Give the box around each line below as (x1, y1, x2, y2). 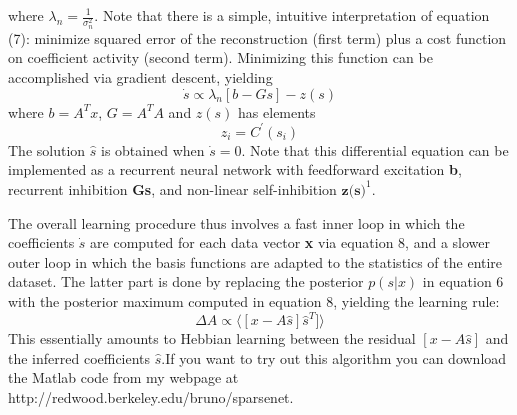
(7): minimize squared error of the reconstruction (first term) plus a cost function (8, 27, 507, 48)
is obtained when (100, 139, 205, 160)
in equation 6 (422, 271, 504, 292)
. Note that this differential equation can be (241, 139, 509, 160)
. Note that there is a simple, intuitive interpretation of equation (94, 5, 490, 25)
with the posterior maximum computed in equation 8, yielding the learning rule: (8, 290, 500, 311)
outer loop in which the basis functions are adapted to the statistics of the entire (8, 251, 503, 272)
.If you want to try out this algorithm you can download (161, 347, 507, 368)
